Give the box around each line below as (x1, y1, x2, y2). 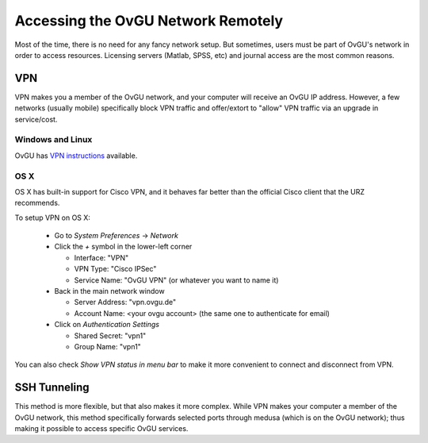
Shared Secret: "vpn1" (74, 330, 147, 341)
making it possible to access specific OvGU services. (14, 424, 189, 433)
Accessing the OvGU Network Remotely (14, 12, 284, 29)
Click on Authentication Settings (54, 320, 160, 329)
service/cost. (14, 114, 58, 124)
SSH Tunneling (14, 381, 90, 395)
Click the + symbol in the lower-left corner (54, 242, 193, 252)
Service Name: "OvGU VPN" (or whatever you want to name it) (74, 275, 279, 285)
